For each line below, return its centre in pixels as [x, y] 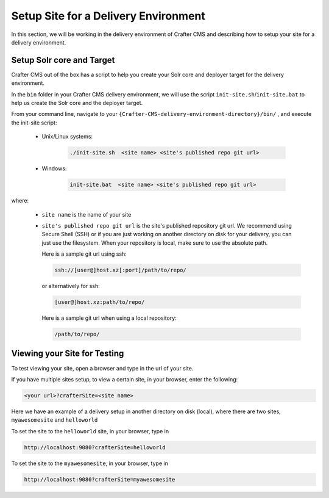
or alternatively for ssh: [71, 286]
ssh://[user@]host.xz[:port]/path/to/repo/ [121, 270]
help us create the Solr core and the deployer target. [77, 103]
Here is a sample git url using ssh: [84, 254]
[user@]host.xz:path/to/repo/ [100, 302]
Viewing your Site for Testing [68, 354]
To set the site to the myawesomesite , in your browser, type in [90, 463]
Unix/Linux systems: [67, 137]
